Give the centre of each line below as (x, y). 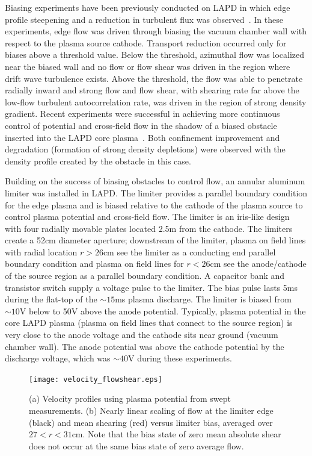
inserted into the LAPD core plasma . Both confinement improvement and (142, 137)
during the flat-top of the (51, 299)
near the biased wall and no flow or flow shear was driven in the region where (148, 66)
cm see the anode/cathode (258, 264)
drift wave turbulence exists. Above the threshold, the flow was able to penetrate (154, 78)
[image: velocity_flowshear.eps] (96, 379)
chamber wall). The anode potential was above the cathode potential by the (145, 346)
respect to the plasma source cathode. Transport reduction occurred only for (146, 42)
